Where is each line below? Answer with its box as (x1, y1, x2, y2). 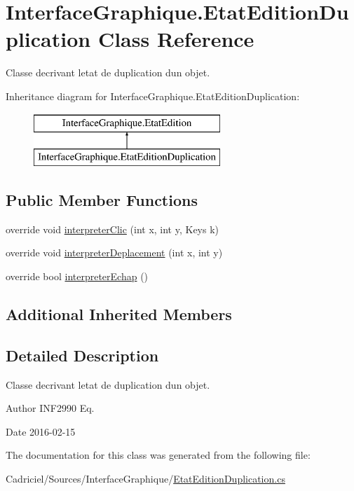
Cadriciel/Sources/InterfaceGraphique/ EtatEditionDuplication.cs (6, 471, 285, 486)
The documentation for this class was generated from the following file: (6, 448, 311, 462)
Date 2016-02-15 (6, 424, 76, 438)
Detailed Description (6, 344, 159, 366)
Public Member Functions (6, 189, 198, 211)
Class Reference (97, 25, 254, 53)
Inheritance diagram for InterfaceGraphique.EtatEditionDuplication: (6, 88, 300, 103)
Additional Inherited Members (6, 303, 232, 325)
